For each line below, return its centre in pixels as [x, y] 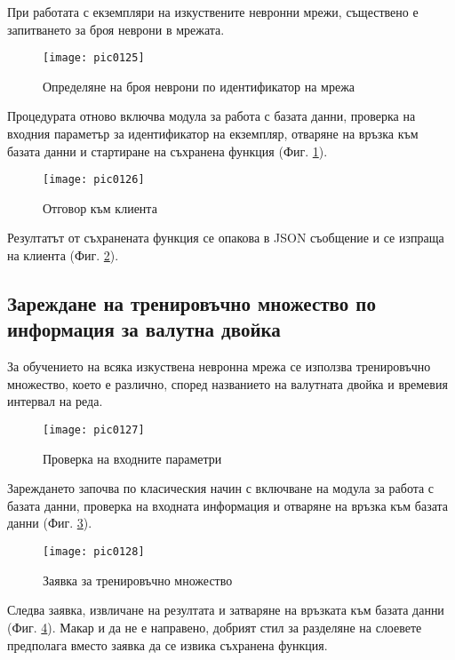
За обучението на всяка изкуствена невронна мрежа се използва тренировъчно [219, 366]
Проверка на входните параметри [132, 458]
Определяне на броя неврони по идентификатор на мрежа [199, 86]
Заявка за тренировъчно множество [138, 580]
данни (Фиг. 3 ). [50, 523]
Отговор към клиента [100, 207]
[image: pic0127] [94, 430]
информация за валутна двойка [144, 329]
